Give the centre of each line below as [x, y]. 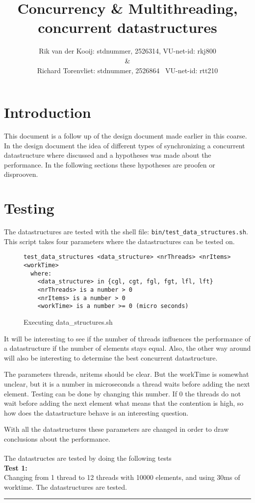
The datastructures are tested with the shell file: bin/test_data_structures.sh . [126, 232]
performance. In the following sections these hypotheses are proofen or [110, 164]
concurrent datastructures [127, 27]
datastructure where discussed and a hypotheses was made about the [108, 155]
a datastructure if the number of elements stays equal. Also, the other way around [127, 348]
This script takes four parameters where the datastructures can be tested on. [119, 241]
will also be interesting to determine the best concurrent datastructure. [111, 357]
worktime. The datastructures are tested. [65, 487]
